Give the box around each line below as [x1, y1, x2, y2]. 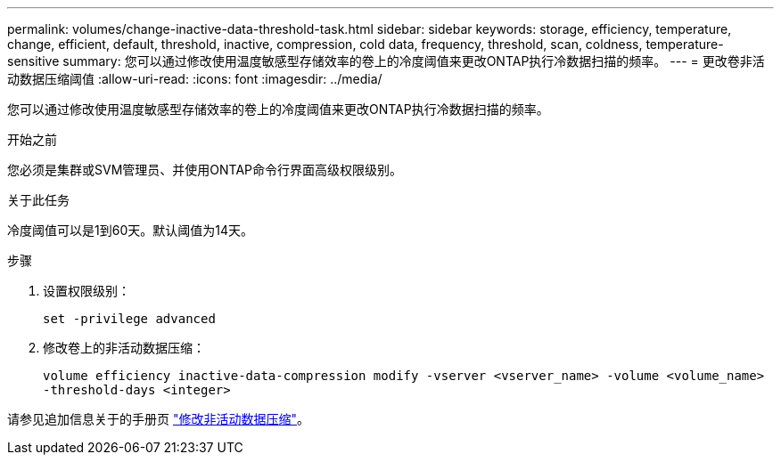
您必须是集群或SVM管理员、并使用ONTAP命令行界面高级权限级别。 [7, 162, 402, 177]
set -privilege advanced [43, 312, 216, 326]
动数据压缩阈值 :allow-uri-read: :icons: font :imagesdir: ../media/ [7, 71, 382, 86]
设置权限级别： [43, 283, 130, 298]
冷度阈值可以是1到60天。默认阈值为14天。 [7, 223, 253, 238]
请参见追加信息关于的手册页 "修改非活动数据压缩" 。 [7, 411, 309, 426]
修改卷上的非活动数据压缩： [43, 340, 205, 355]
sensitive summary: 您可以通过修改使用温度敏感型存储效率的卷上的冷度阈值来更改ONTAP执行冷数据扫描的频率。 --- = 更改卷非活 [7, 53, 765, 69]
